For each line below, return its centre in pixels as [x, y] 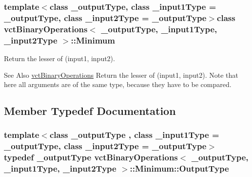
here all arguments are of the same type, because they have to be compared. [118, 84]
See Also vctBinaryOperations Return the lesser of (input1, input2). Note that [121, 75]
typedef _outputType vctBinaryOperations [91, 157]
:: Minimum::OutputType [179, 168]
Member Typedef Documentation [90, 111]
